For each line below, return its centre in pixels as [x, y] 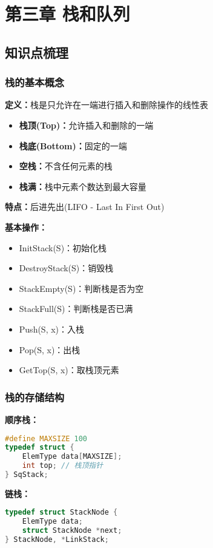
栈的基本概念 [35, 82]
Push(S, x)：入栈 [52, 329]
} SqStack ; [27, 475]
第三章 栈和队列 [67, 14]
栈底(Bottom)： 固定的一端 [73, 145]
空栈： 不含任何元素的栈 [66, 166]
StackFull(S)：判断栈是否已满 [76, 309]
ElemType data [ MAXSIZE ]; [72, 457]
